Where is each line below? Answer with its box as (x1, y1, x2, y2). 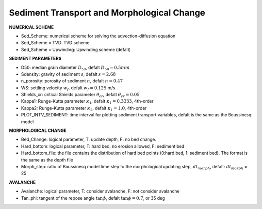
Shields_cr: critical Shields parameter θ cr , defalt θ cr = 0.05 (21, 92, 140, 98)
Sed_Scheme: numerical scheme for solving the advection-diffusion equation (21, 33, 176, 39)
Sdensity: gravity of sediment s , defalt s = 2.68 (21, 71, 116, 77)
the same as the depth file (21, 157, 73, 162)
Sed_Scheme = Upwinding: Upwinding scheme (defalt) (21, 47, 131, 52)
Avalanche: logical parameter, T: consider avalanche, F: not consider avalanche (21, 188, 180, 194)
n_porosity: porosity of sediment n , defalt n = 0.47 (21, 78, 123, 84)
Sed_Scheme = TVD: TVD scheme (21, 40, 90, 46)
